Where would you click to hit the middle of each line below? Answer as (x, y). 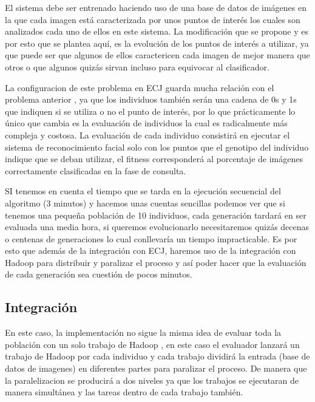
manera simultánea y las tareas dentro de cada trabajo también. (124, 392)
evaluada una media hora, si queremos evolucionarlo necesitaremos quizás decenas (157, 227)
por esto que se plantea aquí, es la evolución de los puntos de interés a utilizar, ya (157, 43)
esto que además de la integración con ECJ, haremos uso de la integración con (151, 250)
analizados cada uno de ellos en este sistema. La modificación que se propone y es (157, 31)
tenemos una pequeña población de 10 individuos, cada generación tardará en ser (156, 215)
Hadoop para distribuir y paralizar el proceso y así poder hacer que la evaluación (156, 262)
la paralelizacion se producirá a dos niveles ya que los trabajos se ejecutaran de (152, 380)
